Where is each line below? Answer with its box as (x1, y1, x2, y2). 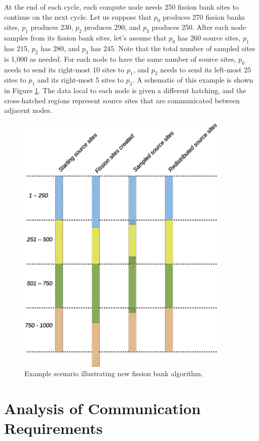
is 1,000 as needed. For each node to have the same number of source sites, (4, 53, 236, 64)
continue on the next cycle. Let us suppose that (4, 11, 152, 22)
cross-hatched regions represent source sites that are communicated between (4, 95, 240, 105)
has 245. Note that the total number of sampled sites (91, 43, 255, 53)
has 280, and (40, 43, 80, 53)
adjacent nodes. (4, 105, 52, 115)
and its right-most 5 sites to (37, 74, 124, 85)
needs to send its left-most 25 (160, 64, 251, 74)
